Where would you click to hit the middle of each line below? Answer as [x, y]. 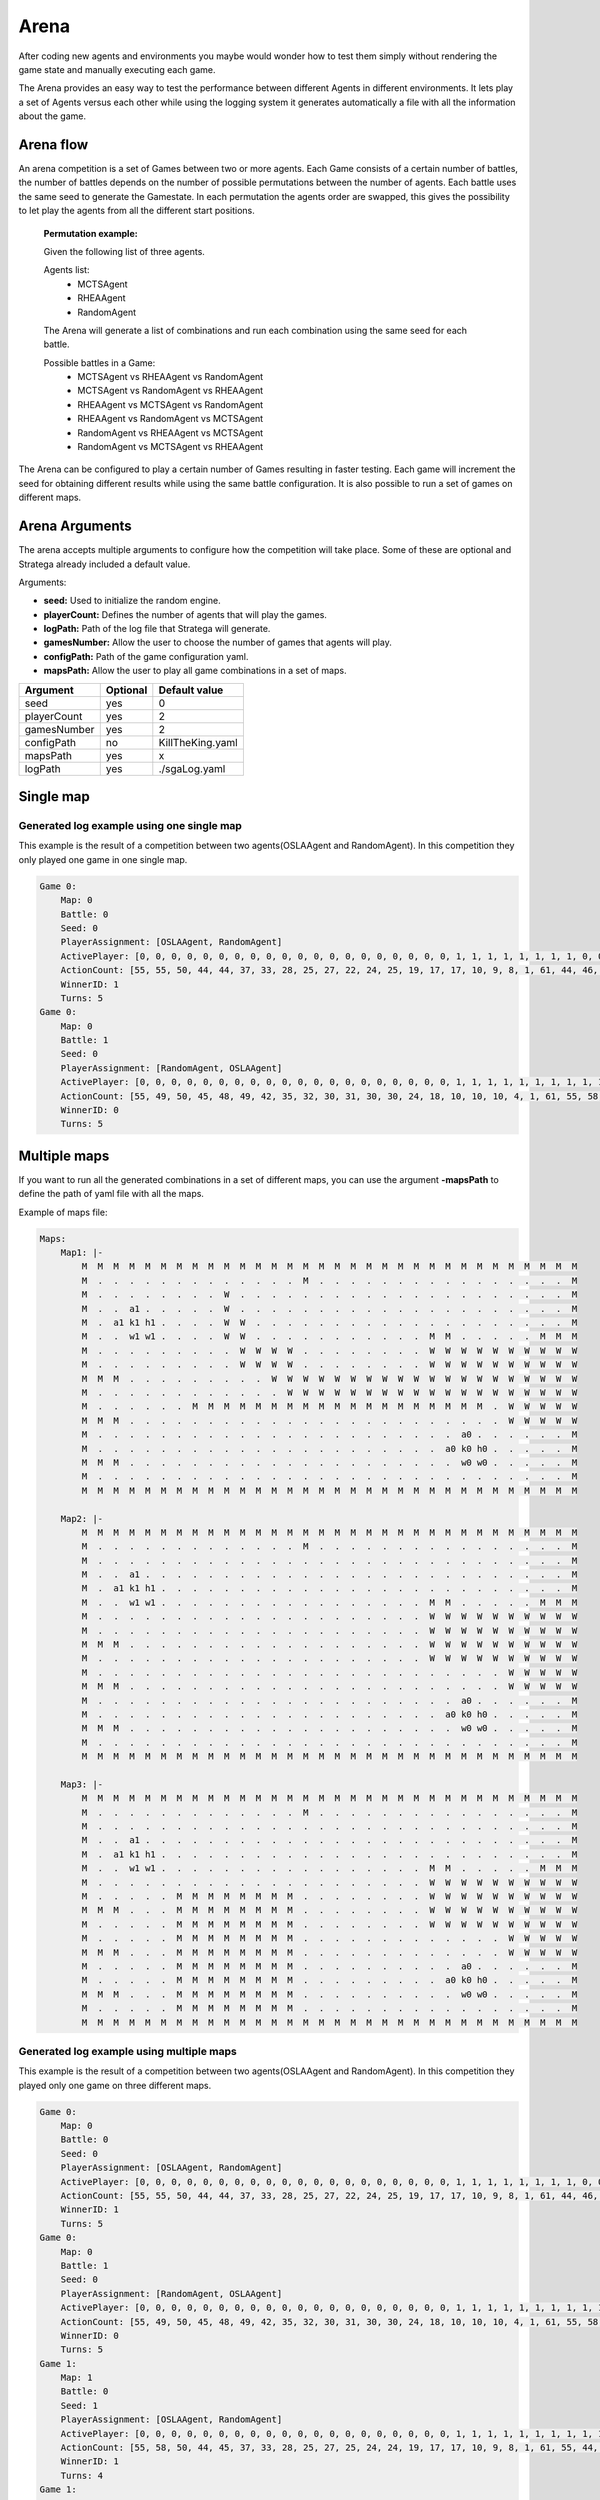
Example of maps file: [63, 1212]
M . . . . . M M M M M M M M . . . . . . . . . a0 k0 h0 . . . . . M [329, 1980]
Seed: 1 [79, 2405]
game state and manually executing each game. [117, 69]
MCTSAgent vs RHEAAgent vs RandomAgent [170, 377]
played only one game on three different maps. [115, 2085]
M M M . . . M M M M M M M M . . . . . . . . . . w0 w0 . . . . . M [329, 1994]
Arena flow [53, 144]
